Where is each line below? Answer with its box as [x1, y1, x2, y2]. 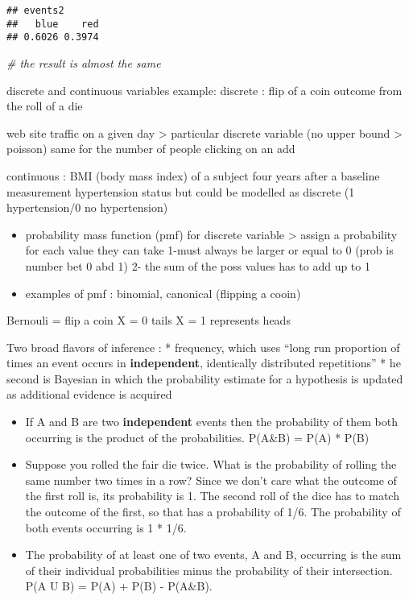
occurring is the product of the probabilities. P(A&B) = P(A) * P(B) [25, 428, 370, 445]
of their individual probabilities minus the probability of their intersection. [25, 561, 393, 578]
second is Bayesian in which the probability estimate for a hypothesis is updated [6, 370, 403, 387]
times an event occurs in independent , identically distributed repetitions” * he [6, 354, 401, 371]
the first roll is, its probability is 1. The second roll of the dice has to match [25, 487, 399, 504]
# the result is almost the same [6, 54, 161, 71]
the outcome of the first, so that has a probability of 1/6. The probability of [25, 503, 401, 520]
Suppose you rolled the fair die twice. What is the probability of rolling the [25, 456, 397, 473]
